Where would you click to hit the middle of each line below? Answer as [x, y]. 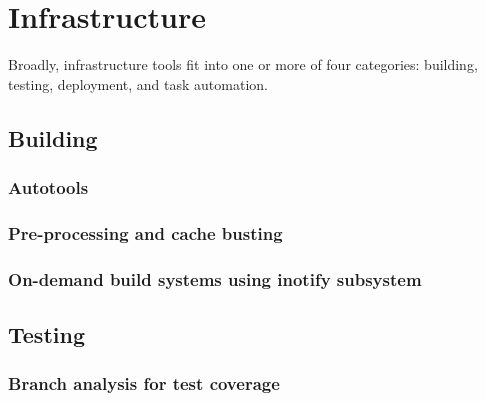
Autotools [48, 187]
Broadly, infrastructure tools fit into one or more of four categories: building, [243, 64]
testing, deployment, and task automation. [138, 83]
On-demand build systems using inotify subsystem [215, 278]
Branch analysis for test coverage [144, 383]
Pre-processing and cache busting [145, 232]
